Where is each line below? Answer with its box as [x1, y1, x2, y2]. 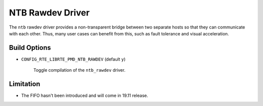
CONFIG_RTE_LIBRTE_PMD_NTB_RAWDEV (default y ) [21, 56, 126, 62]
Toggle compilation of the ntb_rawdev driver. [33, 67, 126, 73]
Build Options [9, 44, 51, 52]
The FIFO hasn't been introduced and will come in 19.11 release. [21, 92, 149, 99]
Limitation [9, 80, 40, 88]
